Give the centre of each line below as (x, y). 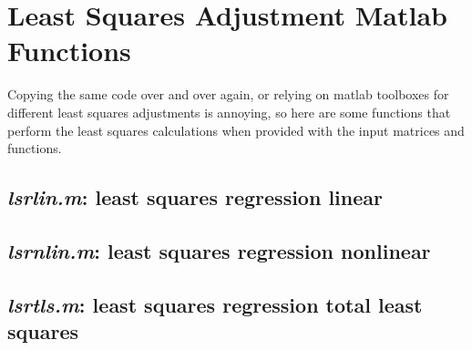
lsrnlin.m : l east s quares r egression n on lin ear (219, 250)
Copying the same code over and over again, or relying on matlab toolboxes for (228, 94)
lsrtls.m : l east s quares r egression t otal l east (215, 304)
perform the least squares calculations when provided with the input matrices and (236, 130)
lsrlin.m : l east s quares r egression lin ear (195, 197)
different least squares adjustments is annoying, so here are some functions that (229, 112)
